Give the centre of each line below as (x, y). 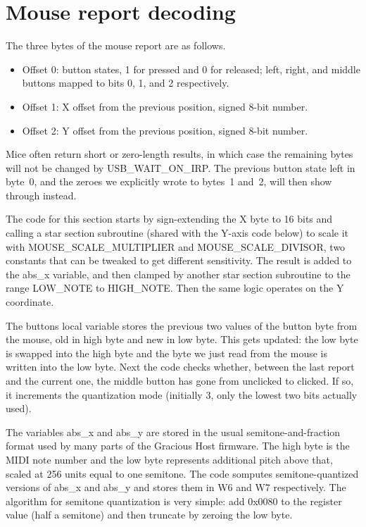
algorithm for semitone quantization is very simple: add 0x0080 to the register (174, 501)
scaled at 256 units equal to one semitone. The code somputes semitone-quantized (182, 473)
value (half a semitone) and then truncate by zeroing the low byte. (149, 515)
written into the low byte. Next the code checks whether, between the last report (180, 367)
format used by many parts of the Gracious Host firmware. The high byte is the (178, 446)
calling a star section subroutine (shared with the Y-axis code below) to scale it (177, 233)
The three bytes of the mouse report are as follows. (116, 45)
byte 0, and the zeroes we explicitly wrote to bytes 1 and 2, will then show (169, 181)
